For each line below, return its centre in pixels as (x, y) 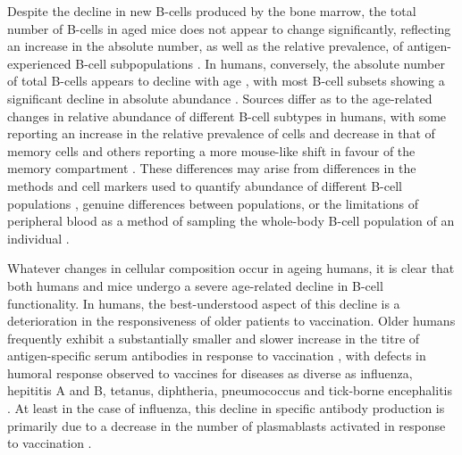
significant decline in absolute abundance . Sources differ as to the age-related (220, 98)
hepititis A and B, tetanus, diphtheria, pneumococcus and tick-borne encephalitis (230, 390)
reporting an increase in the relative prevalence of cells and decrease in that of (221, 133)
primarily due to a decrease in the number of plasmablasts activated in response (227, 425)
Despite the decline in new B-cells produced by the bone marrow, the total (212, 11)
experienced (39, 63)
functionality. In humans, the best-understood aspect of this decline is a (204, 303)
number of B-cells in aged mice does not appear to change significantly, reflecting (229, 28)
